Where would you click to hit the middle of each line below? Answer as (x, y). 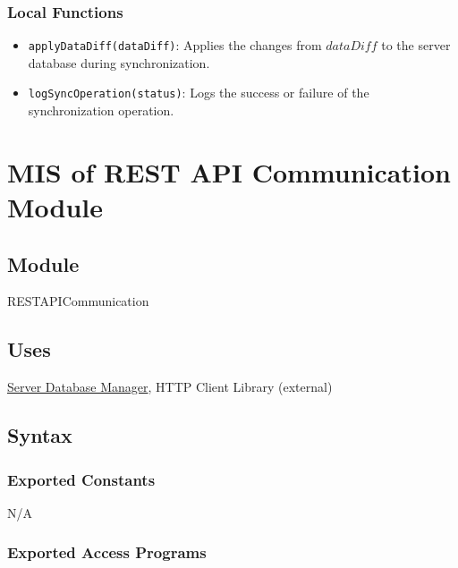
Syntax (40, 435)
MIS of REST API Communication (229, 171)
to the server (416, 45)
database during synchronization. (119, 62)
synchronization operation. (101, 110)
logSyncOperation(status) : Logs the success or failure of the (199, 93)
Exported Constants (81, 479)
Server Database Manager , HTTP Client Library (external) (170, 387)
